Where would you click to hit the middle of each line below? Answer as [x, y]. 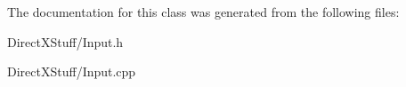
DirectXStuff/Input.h [65, 41]
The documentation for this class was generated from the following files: [203, 12]
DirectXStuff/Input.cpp [72, 71]
